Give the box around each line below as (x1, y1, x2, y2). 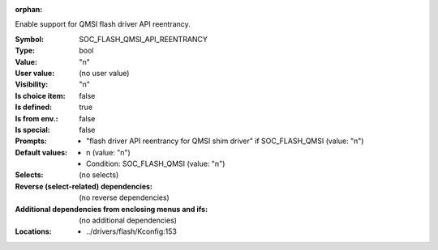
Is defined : (15, 102, 53, 112)
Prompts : (15, 136, 48, 146)
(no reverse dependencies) (79, 193, 170, 202)
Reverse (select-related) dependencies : (15, 181, 153, 191)
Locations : (15, 227, 52, 236)
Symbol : (15, 34, 45, 44)
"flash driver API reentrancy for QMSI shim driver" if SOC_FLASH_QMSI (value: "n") (86, 136, 364, 146)
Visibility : (15, 79, 49, 89)
